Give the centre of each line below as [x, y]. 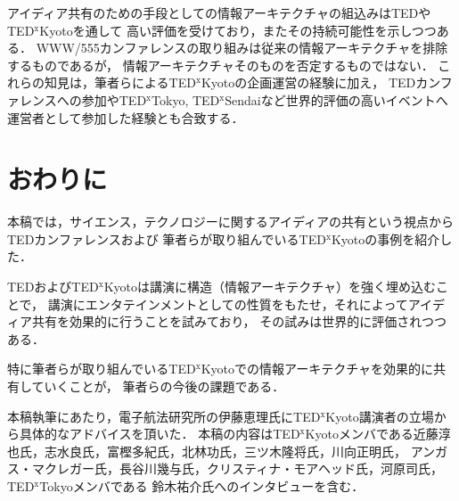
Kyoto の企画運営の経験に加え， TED [308, 82]
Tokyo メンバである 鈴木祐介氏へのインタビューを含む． [202, 486]
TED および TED [53, 287]
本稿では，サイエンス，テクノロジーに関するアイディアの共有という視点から [231, 222]
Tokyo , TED [186, 99]
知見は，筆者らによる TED [120, 82]
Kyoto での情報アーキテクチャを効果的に [317, 369]
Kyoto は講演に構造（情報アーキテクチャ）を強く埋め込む [270, 287]
